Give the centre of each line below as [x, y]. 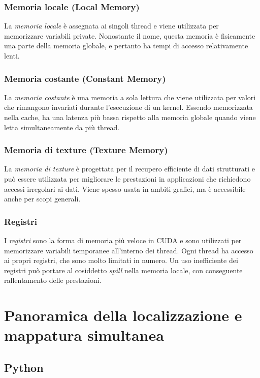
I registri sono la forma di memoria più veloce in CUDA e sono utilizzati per [123, 240]
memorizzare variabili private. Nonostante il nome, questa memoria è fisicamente [130, 35]
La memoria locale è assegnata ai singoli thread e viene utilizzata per [111, 26]
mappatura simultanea [84, 335]
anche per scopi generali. [42, 199]
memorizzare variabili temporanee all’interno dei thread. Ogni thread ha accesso [129, 250]
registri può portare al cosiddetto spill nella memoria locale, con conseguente [123, 270]
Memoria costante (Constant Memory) [85, 78]
